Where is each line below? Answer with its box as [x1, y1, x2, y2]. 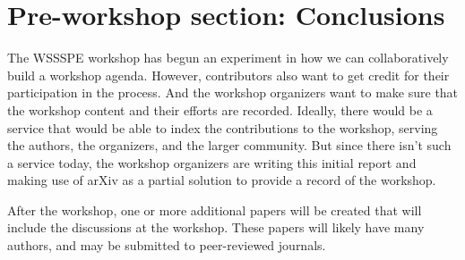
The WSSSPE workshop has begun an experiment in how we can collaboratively [7, 48, 449, 67]
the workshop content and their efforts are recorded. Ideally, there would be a [7, 100, 433, 119]
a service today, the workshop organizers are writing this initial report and [7, 153, 417, 172]
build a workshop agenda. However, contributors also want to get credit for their [7, 65, 450, 84]
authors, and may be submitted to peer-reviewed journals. [7, 236, 326, 255]
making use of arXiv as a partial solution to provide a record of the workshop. [7, 171, 436, 189]
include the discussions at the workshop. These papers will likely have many [7, 218, 425, 237]
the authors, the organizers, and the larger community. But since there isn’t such [7, 136, 452, 155]
